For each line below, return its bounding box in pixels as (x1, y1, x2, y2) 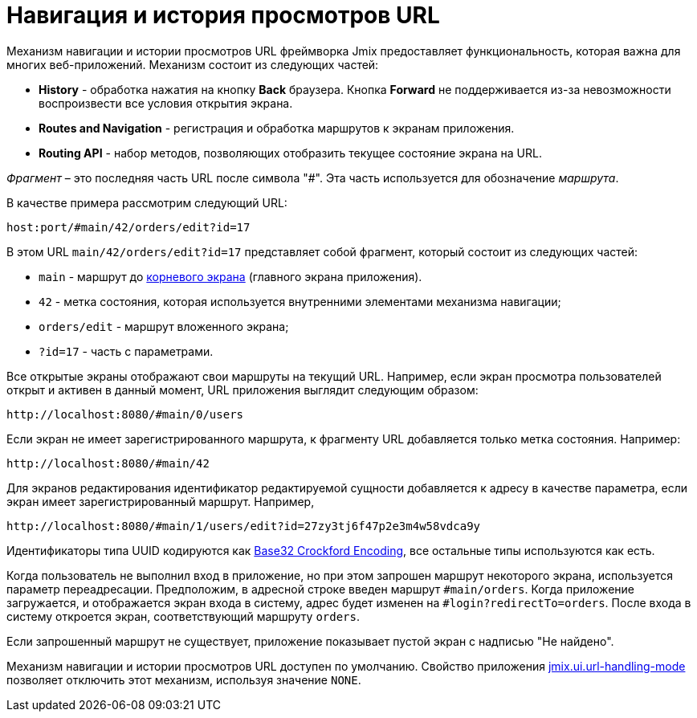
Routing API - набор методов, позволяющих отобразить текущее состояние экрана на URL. (39, 145, 542, 160)
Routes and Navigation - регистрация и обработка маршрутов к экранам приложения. (39, 120, 515, 135)
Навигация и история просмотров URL (6, 2, 440, 29)
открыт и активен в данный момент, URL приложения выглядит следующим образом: (6, 382, 479, 397)
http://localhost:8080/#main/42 (6, 456, 210, 470)
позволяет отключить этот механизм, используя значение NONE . (6, 672, 361, 687)
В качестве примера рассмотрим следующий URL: (6, 195, 287, 210)
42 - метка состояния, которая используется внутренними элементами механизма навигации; (39, 294, 561, 308)
